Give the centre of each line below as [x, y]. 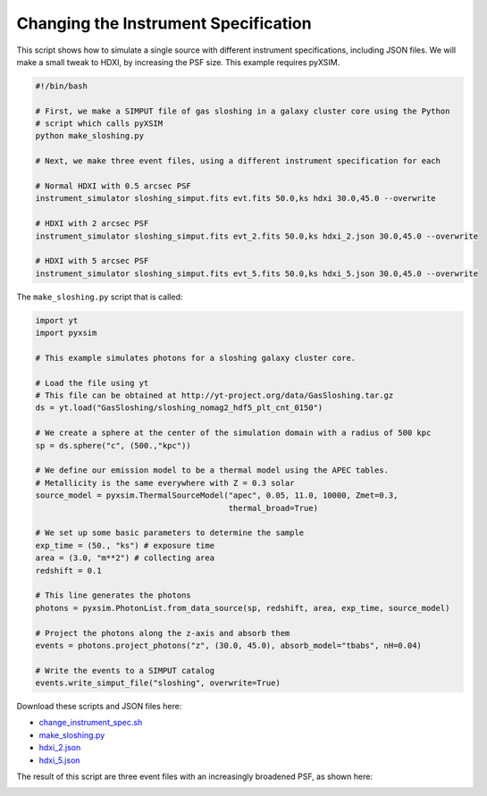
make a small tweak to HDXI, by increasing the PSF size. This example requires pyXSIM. [178, 62]
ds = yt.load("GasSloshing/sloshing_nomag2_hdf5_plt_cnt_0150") [179, 408]
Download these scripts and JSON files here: [99, 707]
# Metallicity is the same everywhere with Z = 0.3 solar [165, 483]
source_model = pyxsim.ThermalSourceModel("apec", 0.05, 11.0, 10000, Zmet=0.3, [217, 495]
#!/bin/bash [62, 86]
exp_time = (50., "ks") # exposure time [125, 545]
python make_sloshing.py [90, 136]
